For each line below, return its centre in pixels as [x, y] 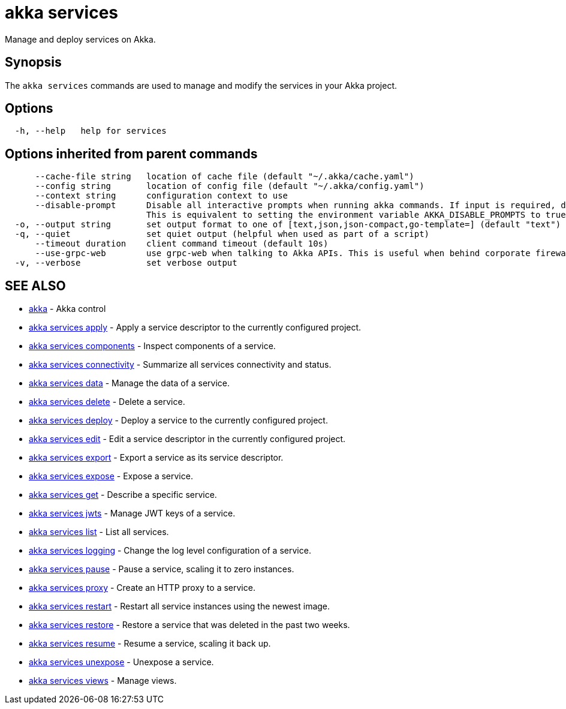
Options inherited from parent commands [131, 154]
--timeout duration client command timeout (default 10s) [182, 244]
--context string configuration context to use [162, 196]
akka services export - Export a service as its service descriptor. [156, 458]
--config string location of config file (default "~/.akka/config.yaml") [230, 186]
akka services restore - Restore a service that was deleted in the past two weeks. [189, 625]
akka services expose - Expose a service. [111, 476]
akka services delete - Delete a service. [107, 402]
